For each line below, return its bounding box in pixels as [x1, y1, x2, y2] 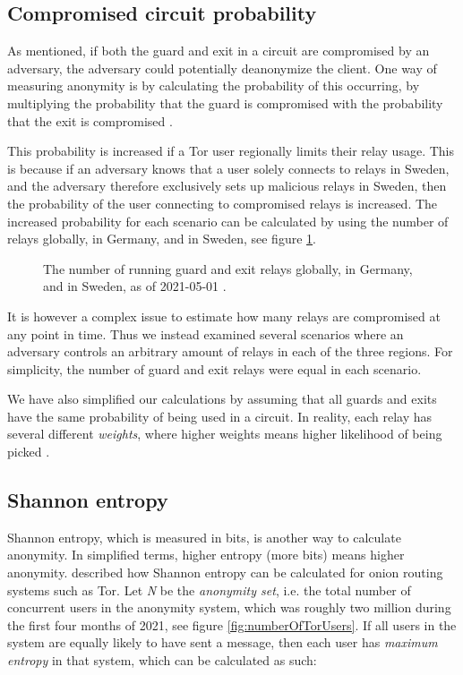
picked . [7, 442, 50, 461]
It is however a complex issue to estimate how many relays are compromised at [7, 306, 441, 325]
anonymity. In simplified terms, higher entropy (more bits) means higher [7, 545, 405, 564]
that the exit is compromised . [7, 111, 173, 130]
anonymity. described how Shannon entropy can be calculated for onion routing [7, 563, 443, 582]
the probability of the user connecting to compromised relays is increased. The [7, 193, 438, 212]
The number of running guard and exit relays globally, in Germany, [43, 259, 413, 278]
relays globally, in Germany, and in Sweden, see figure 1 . [7, 229, 316, 248]
